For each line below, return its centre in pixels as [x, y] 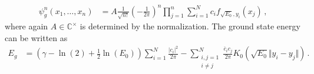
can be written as [36, 37]
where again [27, 26]
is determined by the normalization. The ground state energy [190, 26]
